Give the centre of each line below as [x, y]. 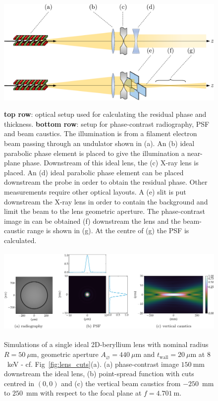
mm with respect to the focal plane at [84, 393]
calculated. [20, 240]
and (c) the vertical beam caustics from [121, 383]
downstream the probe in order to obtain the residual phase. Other [106, 182]
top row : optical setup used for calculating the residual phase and [105, 114]
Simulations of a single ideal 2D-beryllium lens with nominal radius [106, 344]
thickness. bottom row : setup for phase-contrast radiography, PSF [107, 124]
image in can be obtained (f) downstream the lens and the [92, 221]
